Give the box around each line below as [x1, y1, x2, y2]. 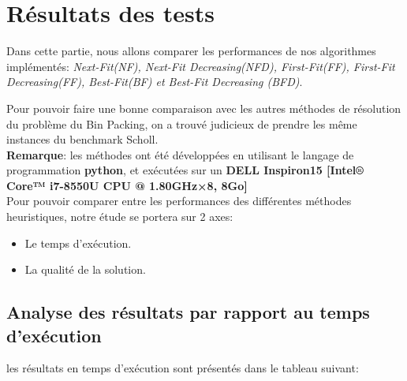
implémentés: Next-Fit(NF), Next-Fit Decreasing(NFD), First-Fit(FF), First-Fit [6, 58, 395, 74]
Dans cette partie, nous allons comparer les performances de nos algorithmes [6, 43, 376, 59]
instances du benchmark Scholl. [6, 131, 159, 148]
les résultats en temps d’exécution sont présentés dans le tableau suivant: [6, 360, 359, 376]
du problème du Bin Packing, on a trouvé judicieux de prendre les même [6, 115, 357, 132]
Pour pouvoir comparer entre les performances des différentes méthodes [6, 192, 352, 209]
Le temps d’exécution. [24, 234, 132, 251]
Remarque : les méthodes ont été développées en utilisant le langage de [6, 146, 354, 162]
